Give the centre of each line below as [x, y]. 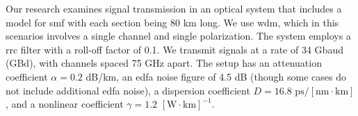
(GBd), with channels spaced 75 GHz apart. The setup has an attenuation [164, 63]
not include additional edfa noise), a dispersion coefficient [128, 90]
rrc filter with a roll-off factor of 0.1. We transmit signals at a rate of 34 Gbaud [174, 49]
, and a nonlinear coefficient [65, 104]
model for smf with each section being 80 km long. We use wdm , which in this [172, 22]
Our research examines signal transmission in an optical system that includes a [174, 8]
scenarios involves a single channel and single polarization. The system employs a [178, 36]
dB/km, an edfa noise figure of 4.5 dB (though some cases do [216, 76]
